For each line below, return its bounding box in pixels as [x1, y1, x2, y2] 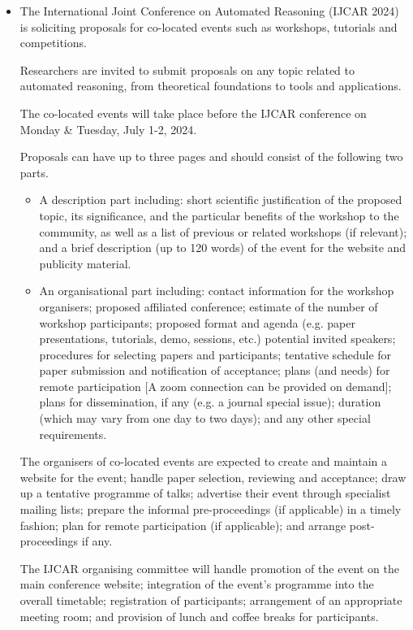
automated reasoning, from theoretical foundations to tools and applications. [19, 77, 402, 94]
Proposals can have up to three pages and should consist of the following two [19, 148, 403, 165]
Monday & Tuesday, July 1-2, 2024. [19, 120, 197, 137]
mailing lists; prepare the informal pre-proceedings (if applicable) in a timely [19, 501, 402, 518]
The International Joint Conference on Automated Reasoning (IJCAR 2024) [19, 2, 399, 19]
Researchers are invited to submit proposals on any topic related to [19, 61, 355, 78]
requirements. [39, 425, 107, 442]
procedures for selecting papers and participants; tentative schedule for [39, 345, 392, 363]
